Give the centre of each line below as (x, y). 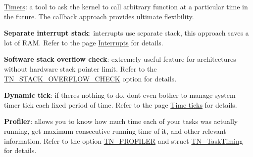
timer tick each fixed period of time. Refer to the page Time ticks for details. (121, 104)
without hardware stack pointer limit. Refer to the (80, 68)
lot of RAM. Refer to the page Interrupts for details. (84, 42)
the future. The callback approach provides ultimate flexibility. (99, 16)
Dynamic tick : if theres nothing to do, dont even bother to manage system (120, 95)
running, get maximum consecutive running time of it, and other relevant (115, 131)
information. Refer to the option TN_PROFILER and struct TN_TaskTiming (124, 140)
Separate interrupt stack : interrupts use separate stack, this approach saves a (126, 33)
